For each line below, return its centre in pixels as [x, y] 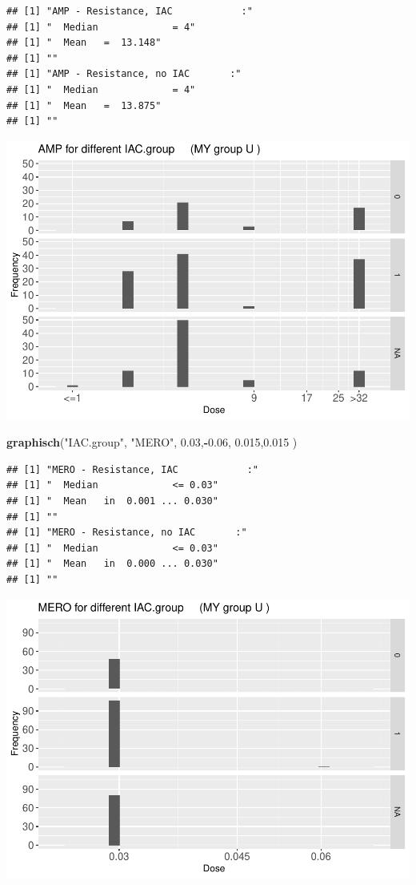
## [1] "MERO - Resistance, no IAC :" [127, 533]
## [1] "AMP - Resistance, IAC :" [130, 11]
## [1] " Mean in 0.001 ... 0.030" [112, 501]
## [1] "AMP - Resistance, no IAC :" [124, 74]
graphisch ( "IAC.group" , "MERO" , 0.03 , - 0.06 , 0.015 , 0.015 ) [152, 442]
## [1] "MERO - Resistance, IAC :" [132, 469]
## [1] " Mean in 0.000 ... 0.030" [112, 564]
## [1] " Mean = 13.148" [84, 43]
